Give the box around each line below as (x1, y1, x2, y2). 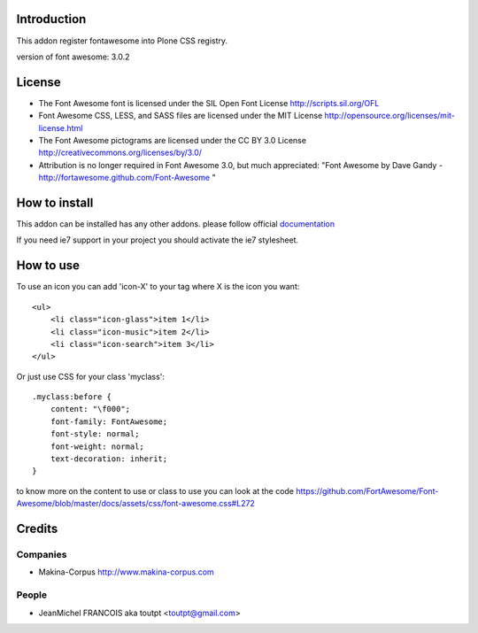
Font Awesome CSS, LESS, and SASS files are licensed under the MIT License (38, 111, 323, 121)
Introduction (16, 12, 87, 27)
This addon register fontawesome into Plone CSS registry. (16, 35, 228, 46)
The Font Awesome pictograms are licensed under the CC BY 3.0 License (38, 135, 307, 145)
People (16, 589, 48, 601)
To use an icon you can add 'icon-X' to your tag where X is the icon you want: (16, 282, 300, 292)
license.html (38, 122, 83, 133)
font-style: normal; (50, 429, 140, 439)
